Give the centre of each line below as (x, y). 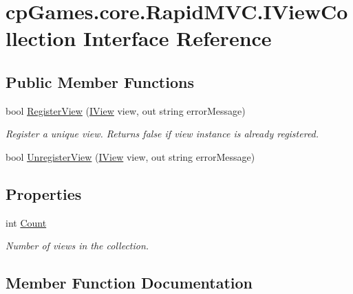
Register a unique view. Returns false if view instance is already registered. (162, 134)
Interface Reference (178, 38)
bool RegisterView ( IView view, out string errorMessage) (126, 110)
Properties (44, 193)
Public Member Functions (100, 81)
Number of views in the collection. (77, 246)
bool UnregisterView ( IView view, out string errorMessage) (130, 156)
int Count (26, 222)
